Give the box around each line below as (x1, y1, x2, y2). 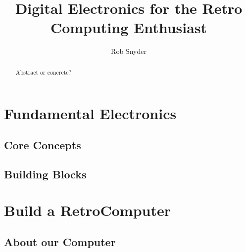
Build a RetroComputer (4, 200, 171, 220)
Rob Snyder (111, 46, 147, 56)
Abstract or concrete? (15, 68, 72, 76)
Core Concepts (4, 137, 81, 152)
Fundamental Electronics (4, 103, 177, 124)
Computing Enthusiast (50, 17, 207, 38)
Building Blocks (4, 166, 87, 181)
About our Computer (4, 234, 116, 249)
